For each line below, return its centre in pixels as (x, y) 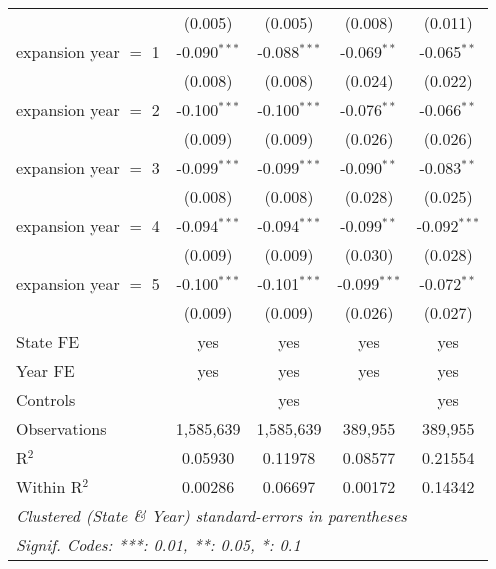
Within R (49, 486)
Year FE (45, 370)
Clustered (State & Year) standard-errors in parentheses (211, 515)
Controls (46, 399)
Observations (61, 428)
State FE (48, 341)
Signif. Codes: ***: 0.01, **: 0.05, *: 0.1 (158, 544)
